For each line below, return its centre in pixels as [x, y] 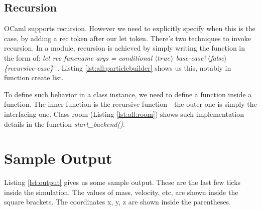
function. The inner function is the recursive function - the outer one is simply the [130, 104]
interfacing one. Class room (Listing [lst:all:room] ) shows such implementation [124, 114]
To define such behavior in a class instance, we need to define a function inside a [128, 94]
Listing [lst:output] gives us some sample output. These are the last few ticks [122, 182]
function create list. [34, 77]
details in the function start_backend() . [64, 124]
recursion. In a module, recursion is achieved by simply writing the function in [125, 48]
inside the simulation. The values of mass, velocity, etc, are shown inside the [121, 192]
